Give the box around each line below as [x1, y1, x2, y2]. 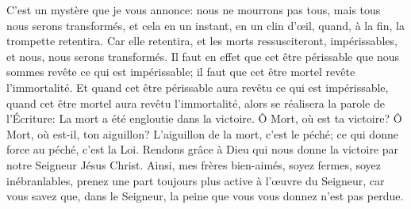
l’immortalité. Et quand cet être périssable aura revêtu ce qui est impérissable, [6, 78, 389, 95]
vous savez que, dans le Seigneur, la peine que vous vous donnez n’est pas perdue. [6, 188, 404, 204]
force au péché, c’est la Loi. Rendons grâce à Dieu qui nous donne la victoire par [6, 141, 399, 158]
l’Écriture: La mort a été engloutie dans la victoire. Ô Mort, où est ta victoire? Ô [6, 110, 402, 127]
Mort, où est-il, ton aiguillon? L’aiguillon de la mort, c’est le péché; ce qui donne [6, 125, 398, 142]
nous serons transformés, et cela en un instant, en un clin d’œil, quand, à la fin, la [6, 17, 405, 33]
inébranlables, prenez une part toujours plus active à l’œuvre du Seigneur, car [6, 172, 385, 188]
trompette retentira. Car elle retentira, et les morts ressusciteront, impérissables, [6, 32, 398, 49]
